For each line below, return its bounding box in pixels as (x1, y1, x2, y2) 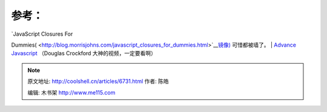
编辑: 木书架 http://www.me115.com (27, 88, 116, 96)
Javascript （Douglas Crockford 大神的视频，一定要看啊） (11, 50, 157, 57)
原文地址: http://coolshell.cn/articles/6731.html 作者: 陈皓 (27, 77, 169, 85)
